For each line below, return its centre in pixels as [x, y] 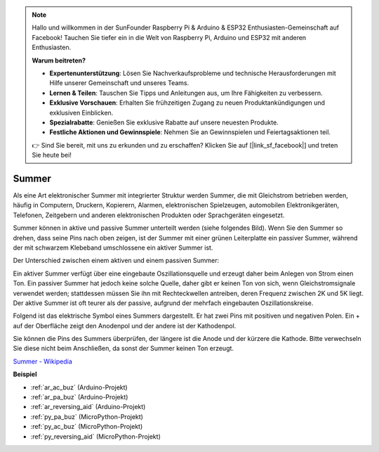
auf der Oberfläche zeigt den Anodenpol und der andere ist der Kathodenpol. [125, 325]
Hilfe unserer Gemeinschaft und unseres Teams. [119, 83]
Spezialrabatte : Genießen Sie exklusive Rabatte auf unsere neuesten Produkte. [164, 122]
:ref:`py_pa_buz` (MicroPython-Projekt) [87, 417]
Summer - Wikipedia [43, 361]
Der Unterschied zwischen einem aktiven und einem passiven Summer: [116, 261]
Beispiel [25, 374]
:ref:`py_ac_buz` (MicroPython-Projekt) [87, 427]
